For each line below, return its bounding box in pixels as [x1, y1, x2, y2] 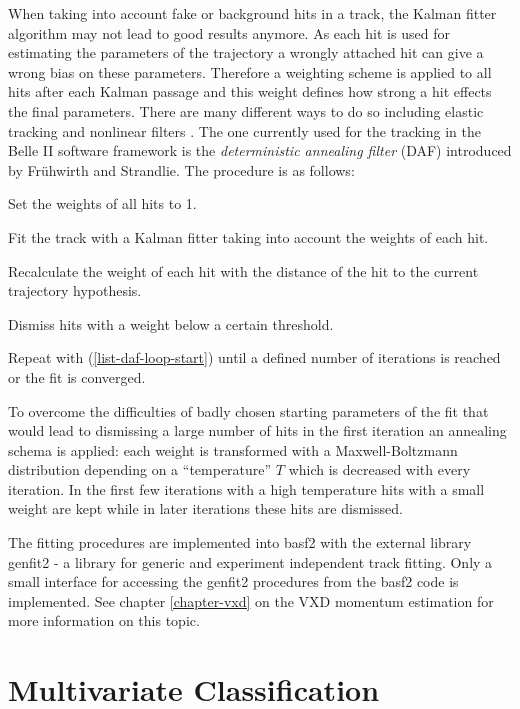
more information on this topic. [8, 610, 200, 631]
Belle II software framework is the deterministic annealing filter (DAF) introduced [8, 140, 512, 161]
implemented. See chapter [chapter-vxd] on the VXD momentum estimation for [8, 590, 494, 611]
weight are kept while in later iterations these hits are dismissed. [8, 498, 403, 519]
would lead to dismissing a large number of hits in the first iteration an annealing [8, 420, 507, 441]
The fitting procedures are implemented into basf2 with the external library [8, 532, 472, 553]
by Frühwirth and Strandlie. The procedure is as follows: [8, 159, 355, 180]
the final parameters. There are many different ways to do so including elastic [8, 100, 484, 121]
